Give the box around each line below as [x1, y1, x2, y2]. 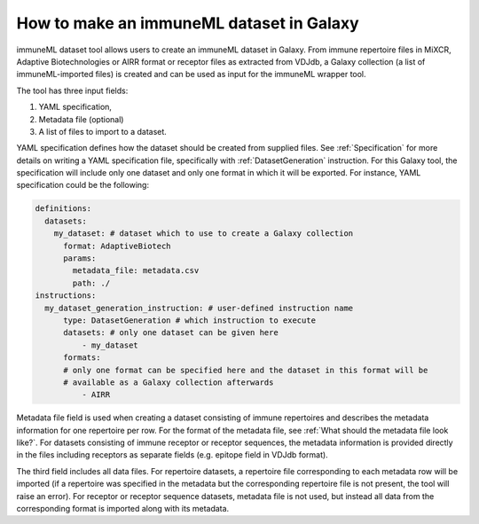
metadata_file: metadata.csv [72, 266, 200, 276]
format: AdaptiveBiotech [63, 240, 172, 251]
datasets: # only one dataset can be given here [63, 328, 279, 338]
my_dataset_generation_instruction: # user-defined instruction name [44, 302, 354, 313]
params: [63, 254, 97, 263]
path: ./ [72, 278, 111, 288]
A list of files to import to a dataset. [38, 126, 168, 137]
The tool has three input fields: [16, 85, 129, 96]
